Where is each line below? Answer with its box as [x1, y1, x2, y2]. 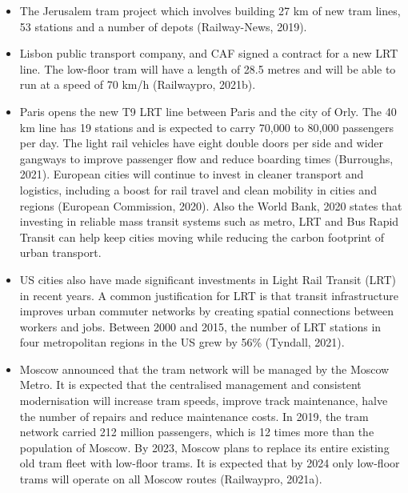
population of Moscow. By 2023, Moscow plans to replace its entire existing [19, 439, 390, 455]
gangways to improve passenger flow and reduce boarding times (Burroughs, [19, 150, 394, 166]
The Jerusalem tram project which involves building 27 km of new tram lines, [19, 2, 401, 18]
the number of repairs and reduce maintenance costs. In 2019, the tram [19, 407, 369, 424]
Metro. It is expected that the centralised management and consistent [19, 376, 362, 393]
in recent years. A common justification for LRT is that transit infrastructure [19, 287, 398, 303]
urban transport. [19, 244, 102, 261]
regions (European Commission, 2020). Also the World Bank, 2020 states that [19, 197, 402, 214]
